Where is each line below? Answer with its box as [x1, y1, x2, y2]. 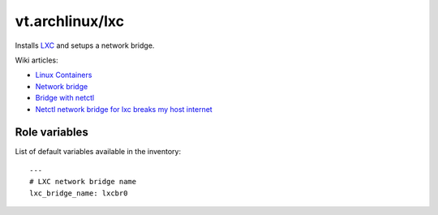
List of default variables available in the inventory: [15, 147, 182, 157]
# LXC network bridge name [29, 177, 137, 187]
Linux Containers [35, 70, 92, 80]
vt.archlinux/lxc [15, 12, 125, 30]
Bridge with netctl [35, 93, 95, 103]
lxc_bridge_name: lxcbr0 [29, 188, 128, 198]
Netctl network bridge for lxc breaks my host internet [35, 104, 213, 114]
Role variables [15, 126, 88, 140]
